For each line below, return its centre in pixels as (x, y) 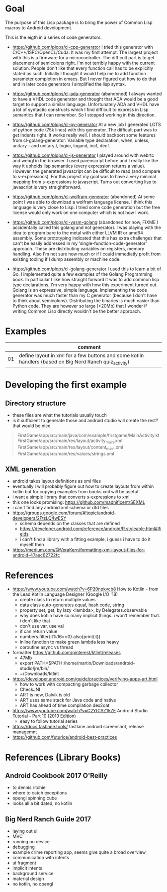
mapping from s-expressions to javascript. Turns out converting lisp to (84, 182)
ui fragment (24, 863)
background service (33, 874)
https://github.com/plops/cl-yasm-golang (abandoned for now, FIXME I (85, 222)
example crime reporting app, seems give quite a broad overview (79, 852)
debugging (23, 847)
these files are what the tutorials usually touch (59, 415)
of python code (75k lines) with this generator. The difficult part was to (85, 129)
